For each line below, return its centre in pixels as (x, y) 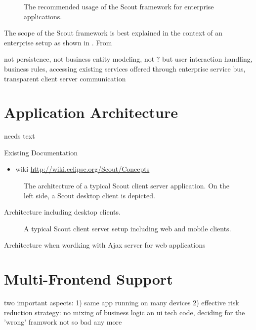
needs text (20, 136)
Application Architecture (91, 112)
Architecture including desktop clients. (62, 212)
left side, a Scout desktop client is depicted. (89, 195)
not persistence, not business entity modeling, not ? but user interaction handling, (128, 59)
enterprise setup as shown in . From (58, 42)
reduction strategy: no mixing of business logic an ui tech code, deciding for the (125, 312)
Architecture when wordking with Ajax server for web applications (105, 245)
